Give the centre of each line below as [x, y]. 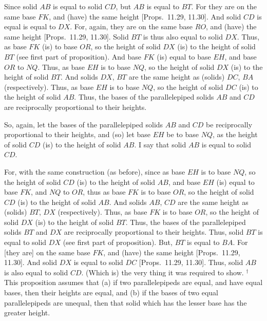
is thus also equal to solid [183, 36]
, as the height [235, 134]
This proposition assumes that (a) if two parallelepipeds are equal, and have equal [133, 282]
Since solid [21, 6]
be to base [183, 134]
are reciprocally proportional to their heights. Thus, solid [154, 232]
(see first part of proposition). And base [79, 56]
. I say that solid [160, 144]
